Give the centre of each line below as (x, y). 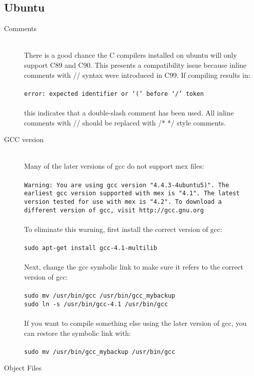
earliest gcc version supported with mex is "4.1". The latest (132, 194)
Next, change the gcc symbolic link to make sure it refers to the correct (134, 267)
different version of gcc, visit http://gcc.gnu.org (114, 210)
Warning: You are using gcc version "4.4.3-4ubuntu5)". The (127, 185)
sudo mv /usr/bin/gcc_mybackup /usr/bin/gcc (100, 352)
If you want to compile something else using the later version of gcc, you (136, 323)
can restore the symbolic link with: (78, 333)
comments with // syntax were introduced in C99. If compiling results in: (137, 75)
